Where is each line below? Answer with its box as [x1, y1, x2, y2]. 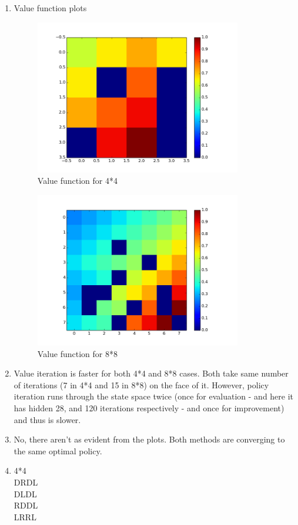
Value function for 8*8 [37, 347, 118, 359]
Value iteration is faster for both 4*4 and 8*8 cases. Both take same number [14, 367, 289, 379]
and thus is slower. [14, 413, 81, 425]
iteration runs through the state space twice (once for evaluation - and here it [14, 390, 294, 402]
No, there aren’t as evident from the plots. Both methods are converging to [14, 433, 285, 445]
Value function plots [14, 2, 87, 14]
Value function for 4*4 [37, 174, 118, 187]
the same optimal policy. [14, 444, 102, 457]
